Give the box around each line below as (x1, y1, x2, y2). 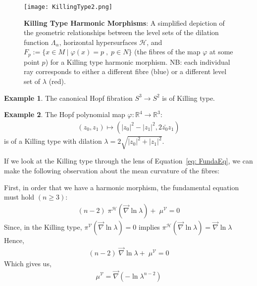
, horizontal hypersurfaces (59, 37, 137, 47)
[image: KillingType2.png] (24, 3, 112, 10)
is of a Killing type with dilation (4, 136, 102, 146)
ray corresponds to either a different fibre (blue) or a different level (24, 66, 227, 77)
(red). (49, 76, 66, 86)
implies (139, 221, 160, 232)
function (24, 37, 49, 47)
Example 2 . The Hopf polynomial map (4, 109, 125, 120)
